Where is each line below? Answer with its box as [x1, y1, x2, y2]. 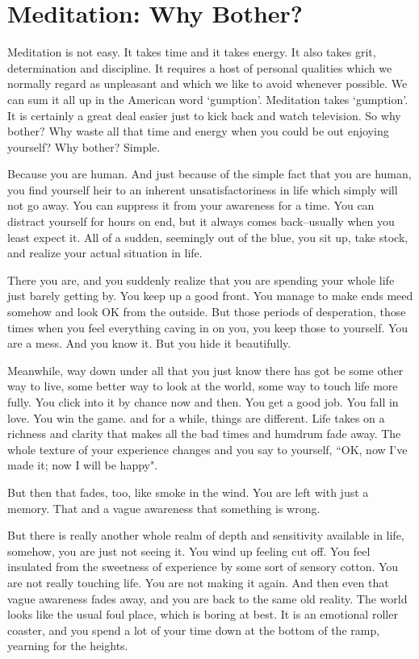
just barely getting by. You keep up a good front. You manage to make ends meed [7, 287, 413, 304]
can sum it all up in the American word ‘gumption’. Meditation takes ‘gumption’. [7, 90, 409, 107]
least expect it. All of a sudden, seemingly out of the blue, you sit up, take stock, [7, 228, 409, 245]
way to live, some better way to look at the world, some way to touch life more [7, 377, 398, 394]
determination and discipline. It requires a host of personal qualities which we [7, 59, 392, 76]
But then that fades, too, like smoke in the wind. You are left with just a [7, 483, 369, 500]
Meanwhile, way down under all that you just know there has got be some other [7, 361, 404, 378]
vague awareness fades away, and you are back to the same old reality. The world [7, 590, 408, 607]
